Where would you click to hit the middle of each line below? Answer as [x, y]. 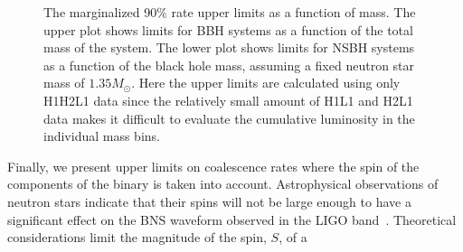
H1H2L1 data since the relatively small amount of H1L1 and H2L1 [228, 100]
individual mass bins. [102, 136]
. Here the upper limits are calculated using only [266, 83]
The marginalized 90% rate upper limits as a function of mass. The [230, 12]
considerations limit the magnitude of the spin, [137, 237]
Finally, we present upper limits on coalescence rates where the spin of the [213, 166]
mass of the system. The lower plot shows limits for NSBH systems [229, 47]
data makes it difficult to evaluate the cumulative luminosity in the [229, 118]
